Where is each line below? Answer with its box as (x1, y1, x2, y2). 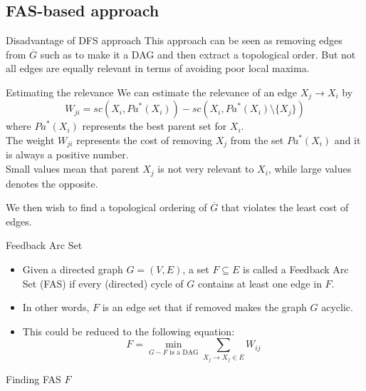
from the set (230, 133, 284, 148)
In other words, (22, 300, 90, 315)
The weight (6, 133, 55, 148)
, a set (182, 261, 209, 276)
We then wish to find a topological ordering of (6, 200, 207, 215)
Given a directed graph (22, 261, 123, 276)
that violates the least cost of (221, 200, 349, 215)
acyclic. (321, 300, 353, 315)
